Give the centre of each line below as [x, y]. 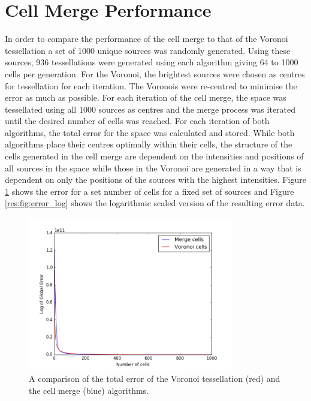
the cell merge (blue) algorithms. [89, 390]
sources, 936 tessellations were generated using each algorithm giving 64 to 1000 [152, 62]
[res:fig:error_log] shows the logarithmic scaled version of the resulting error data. [155, 203]
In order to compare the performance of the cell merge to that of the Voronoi [147, 39]
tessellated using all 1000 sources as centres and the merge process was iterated [150, 109]
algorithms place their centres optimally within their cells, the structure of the [149, 144]
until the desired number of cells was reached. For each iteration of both [137, 121]
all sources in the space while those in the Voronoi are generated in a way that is [153, 168]
